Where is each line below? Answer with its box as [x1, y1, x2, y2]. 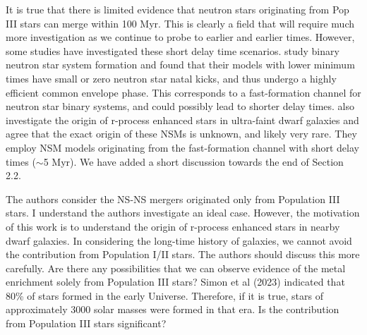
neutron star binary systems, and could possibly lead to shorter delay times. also [6, 99, 355, 114]
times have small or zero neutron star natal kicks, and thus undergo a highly [6, 71, 337, 85]
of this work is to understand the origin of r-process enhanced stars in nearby [6, 219, 340, 233]
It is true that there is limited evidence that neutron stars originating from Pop [6, 2, 349, 16]
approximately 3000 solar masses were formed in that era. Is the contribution [6, 302, 339, 317]
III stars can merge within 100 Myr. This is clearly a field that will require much [6, 16, 355, 30]
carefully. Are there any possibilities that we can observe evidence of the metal [6, 260, 346, 275]
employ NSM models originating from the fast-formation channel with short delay [6, 140, 359, 154]
